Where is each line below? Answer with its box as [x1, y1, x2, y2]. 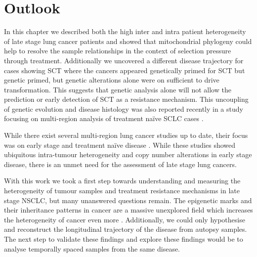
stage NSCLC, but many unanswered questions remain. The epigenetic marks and [4, 195, 252, 205]
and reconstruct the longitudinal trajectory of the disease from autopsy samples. [4, 224, 247, 234]
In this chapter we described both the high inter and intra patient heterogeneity [4, 26, 246, 37]
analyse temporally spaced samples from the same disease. [4, 243, 180, 254]
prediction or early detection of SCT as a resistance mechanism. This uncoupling [4, 94, 249, 104]
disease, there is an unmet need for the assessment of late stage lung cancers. [4, 159, 237, 169]
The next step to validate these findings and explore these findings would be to [4, 234, 243, 244]
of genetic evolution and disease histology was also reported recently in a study [4, 103, 243, 114]
